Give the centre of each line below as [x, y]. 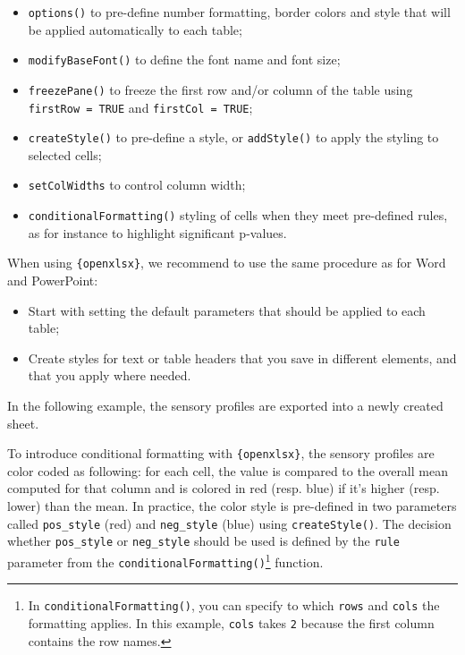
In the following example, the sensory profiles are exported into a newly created [225, 405]
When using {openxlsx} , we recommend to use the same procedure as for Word [227, 263]
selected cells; [65, 154]
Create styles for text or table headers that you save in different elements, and [242, 357]
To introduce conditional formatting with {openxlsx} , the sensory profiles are [221, 453]
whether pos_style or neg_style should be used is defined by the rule [204, 541]
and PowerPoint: [53, 281]
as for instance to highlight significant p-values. [157, 232]
